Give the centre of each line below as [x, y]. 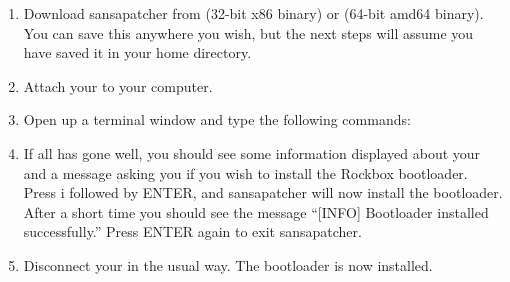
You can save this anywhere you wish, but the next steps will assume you [248, 32]
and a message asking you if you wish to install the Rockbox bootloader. [245, 172]
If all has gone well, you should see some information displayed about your [252, 152]
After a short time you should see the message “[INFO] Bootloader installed [256, 211]
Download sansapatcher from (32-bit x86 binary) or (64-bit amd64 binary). [253, 13]
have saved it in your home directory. [137, 52]
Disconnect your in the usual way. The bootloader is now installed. [228, 264]
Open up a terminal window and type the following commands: [217, 119]
